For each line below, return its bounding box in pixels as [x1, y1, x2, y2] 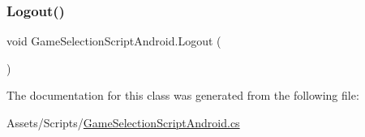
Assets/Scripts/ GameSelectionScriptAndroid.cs [6, 114, 240, 131]
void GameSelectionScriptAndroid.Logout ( [6, 32, 221, 49]
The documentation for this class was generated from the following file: [6, 87, 359, 104]
